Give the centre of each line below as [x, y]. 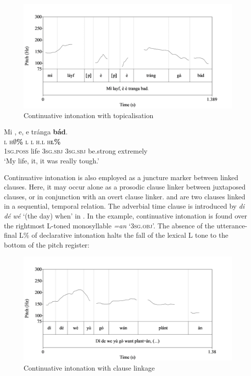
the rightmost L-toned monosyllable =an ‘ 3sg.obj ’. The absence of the [109, 225]
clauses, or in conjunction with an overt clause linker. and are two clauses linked [125, 196]
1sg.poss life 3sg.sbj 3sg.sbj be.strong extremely [76, 151]
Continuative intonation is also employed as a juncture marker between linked [121, 177]
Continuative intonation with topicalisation [89, 115]
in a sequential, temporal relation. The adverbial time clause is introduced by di [124, 206]
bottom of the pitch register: [47, 244]
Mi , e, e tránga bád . [36, 132]
